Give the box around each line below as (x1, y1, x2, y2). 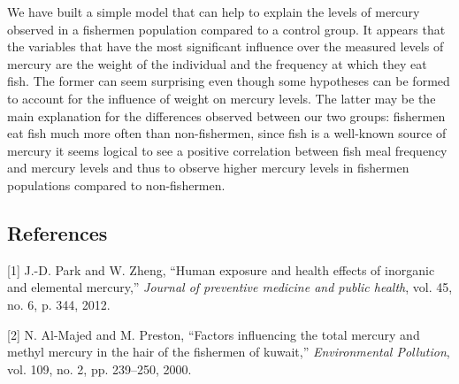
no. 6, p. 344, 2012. (7, 295, 111, 313)
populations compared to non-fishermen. (7, 175, 226, 194)
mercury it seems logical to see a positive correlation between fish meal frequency (7, 141, 448, 159)
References (7, 219, 108, 246)
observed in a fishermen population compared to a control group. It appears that (7, 19, 446, 38)
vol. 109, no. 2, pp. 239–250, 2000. (7, 359, 192, 378)
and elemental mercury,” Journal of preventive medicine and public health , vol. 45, (7, 278, 453, 296)
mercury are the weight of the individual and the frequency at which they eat (7, 54, 427, 73)
